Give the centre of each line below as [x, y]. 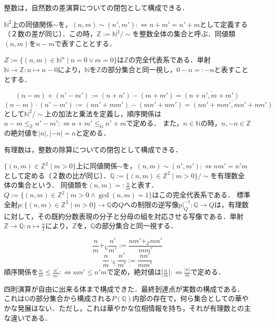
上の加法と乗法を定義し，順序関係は [103, 113]
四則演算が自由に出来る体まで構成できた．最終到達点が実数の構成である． [124, 288]
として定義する [224, 24]
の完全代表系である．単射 [169, 60]
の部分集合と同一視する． [136, 226]
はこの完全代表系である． [193, 195]
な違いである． [28, 317]
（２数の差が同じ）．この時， [50, 34]
